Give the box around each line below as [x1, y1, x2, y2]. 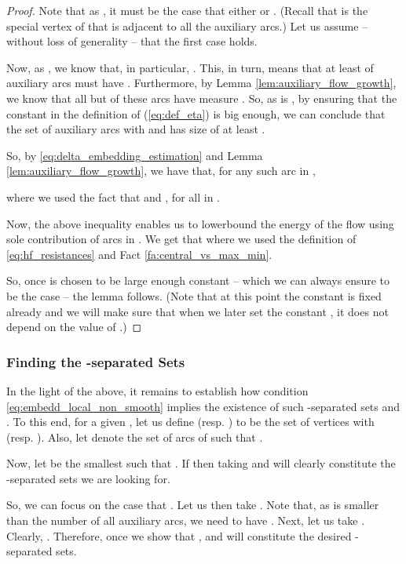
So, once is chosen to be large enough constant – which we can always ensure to [6, 272, 390, 289]
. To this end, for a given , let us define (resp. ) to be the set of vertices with [6, 413, 375, 430]
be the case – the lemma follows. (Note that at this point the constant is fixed [6, 287, 382, 304]
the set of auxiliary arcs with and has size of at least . [6, 121, 265, 137]
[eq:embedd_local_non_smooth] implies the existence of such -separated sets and [6, 398, 401, 414]
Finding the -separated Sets [6, 351, 185, 371]
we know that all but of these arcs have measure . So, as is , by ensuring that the [6, 89, 397, 106]
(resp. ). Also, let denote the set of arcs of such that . [6, 428, 263, 445]
